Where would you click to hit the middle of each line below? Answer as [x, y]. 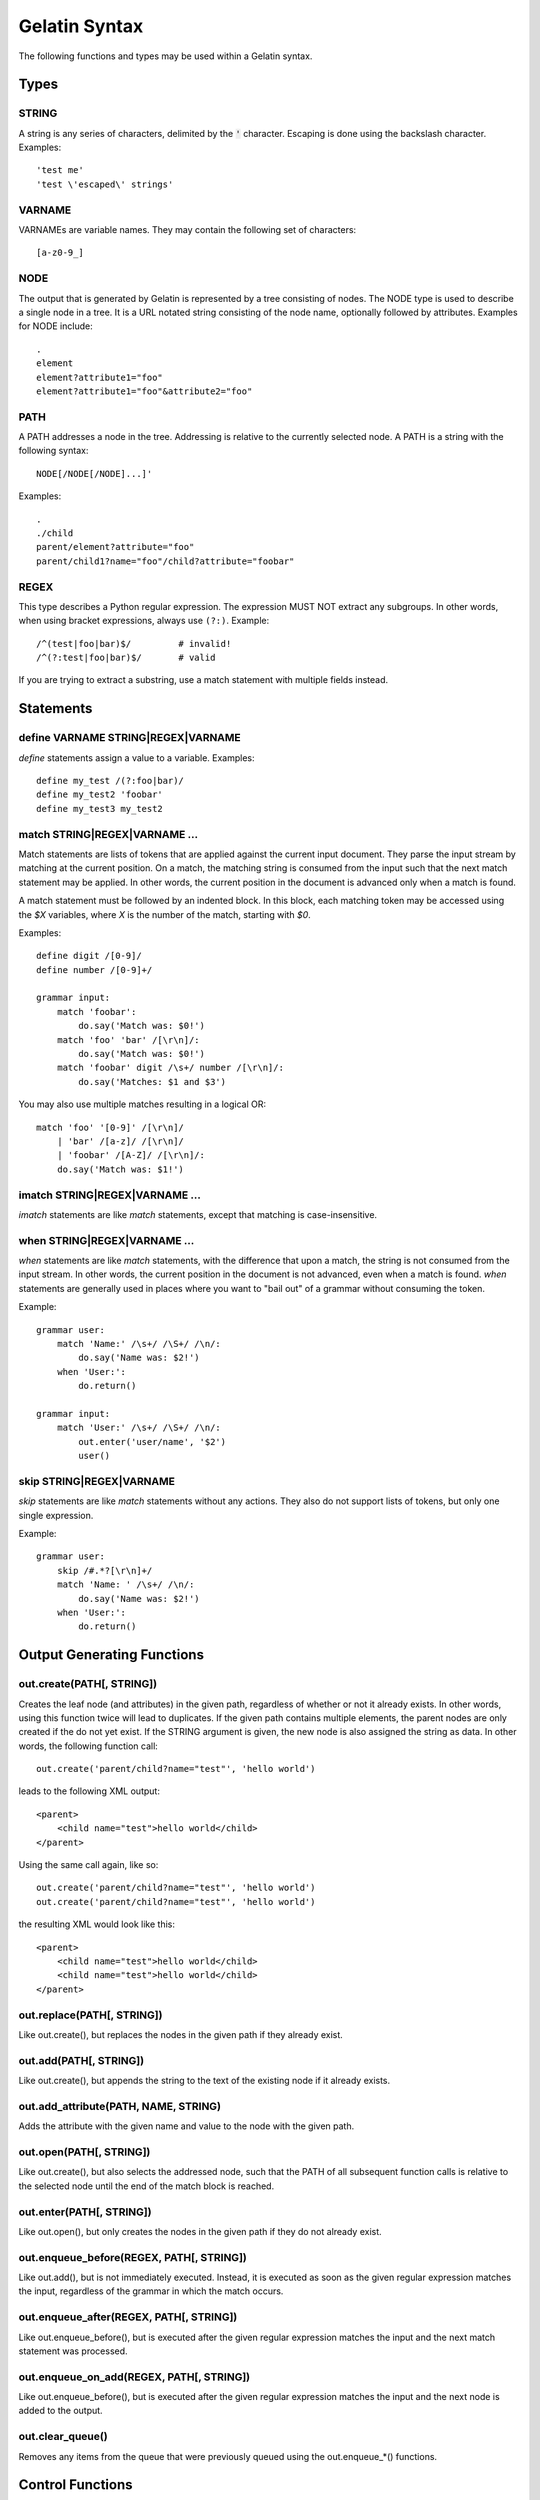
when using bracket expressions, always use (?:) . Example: [144, 621]
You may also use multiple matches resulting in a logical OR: [142, 1104]
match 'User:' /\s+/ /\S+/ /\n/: [139, 1428]
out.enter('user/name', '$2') [152, 1441]
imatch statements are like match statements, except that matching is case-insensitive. [198, 1214]
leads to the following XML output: [89, 1791]
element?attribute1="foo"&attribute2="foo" [144, 391]
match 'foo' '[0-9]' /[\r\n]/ [110, 1127]
